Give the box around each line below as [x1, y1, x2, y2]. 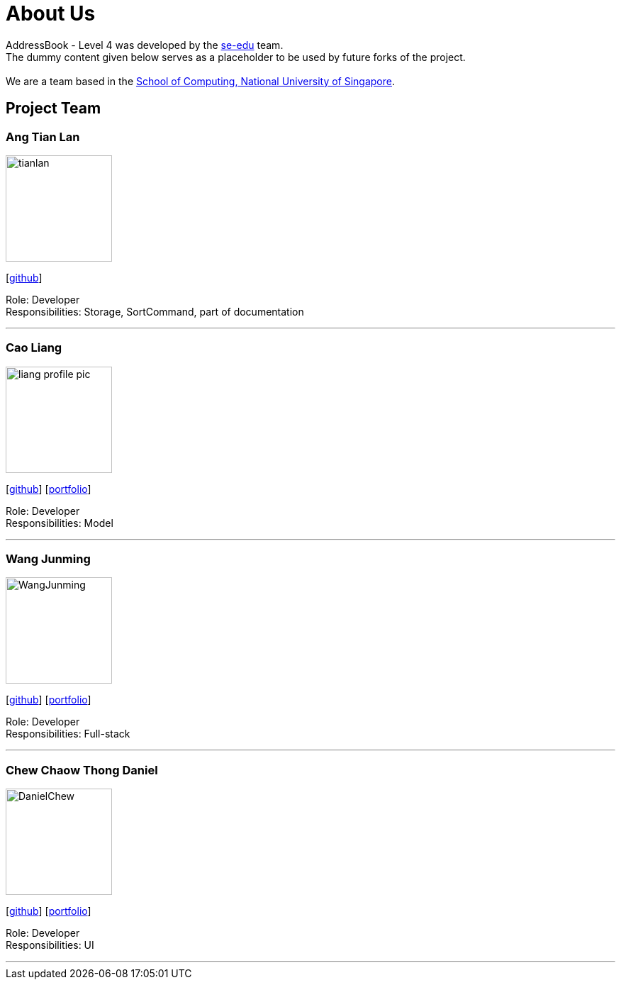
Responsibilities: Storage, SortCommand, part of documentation [6, 305, 304, 318]
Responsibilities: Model [6, 516, 113, 529]
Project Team [6, 99, 101, 118]
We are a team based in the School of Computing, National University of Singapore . [6, 74, 396, 87]
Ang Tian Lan [6, 129, 80, 144]
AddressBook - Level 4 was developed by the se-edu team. [6, 38, 284, 51]
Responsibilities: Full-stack [6, 728, 130, 740]
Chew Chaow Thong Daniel [6, 762, 158, 777]
